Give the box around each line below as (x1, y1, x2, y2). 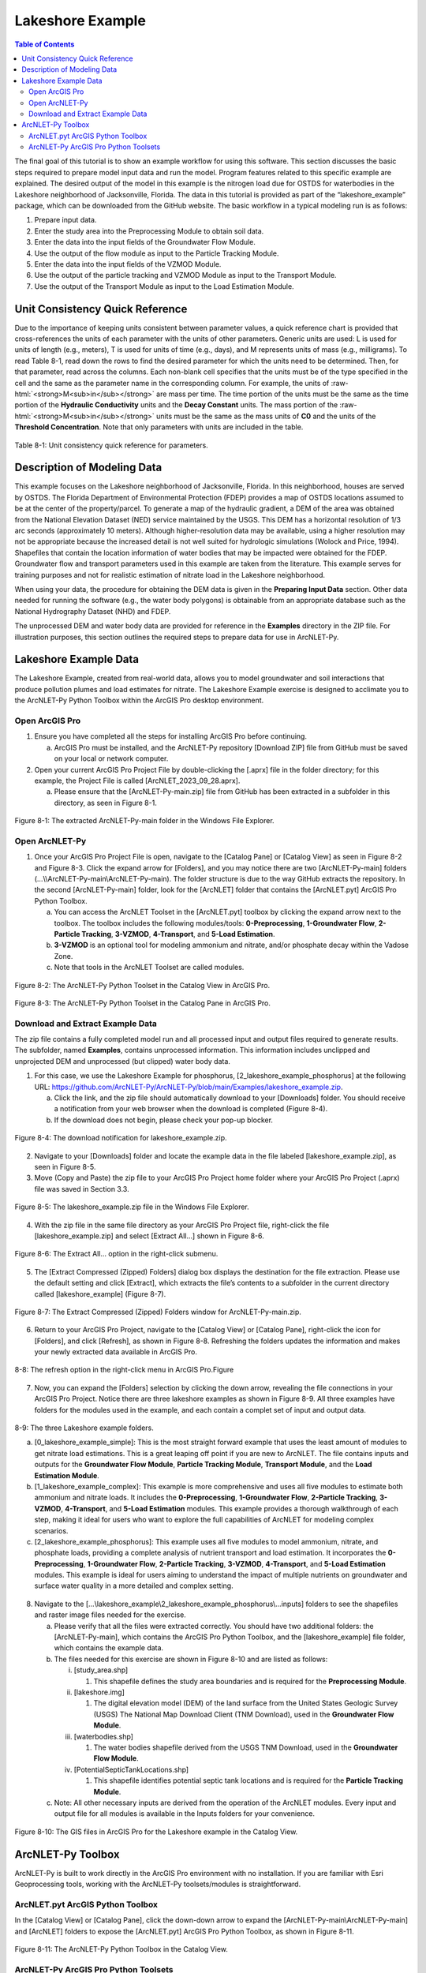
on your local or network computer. (54, 754, 169, 763)
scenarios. (34, 1526, 69, 1535)
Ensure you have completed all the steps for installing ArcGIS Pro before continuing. (34, 732, 308, 741)
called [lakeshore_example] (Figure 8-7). (34, 1289, 166, 1298)
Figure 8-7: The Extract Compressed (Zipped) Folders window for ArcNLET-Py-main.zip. (14, 1307, 301, 1316)
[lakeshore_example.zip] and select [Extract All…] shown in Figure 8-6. (34, 1231, 264, 1241)
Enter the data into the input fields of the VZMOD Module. (34, 259, 222, 268)
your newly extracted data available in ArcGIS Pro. (34, 1347, 197, 1357)
